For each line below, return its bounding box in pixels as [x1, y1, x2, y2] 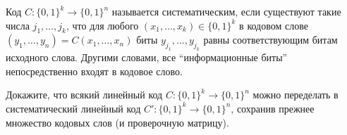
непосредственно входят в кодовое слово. [6, 63, 183, 78]
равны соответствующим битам [203, 32, 338, 47]
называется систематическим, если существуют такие [111, 4, 341, 18]
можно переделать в [252, 87, 339, 102]
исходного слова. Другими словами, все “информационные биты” [6, 50, 288, 65]
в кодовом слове [239, 18, 308, 32]
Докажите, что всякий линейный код [6, 87, 163, 102]
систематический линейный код [6, 101, 141, 115]
